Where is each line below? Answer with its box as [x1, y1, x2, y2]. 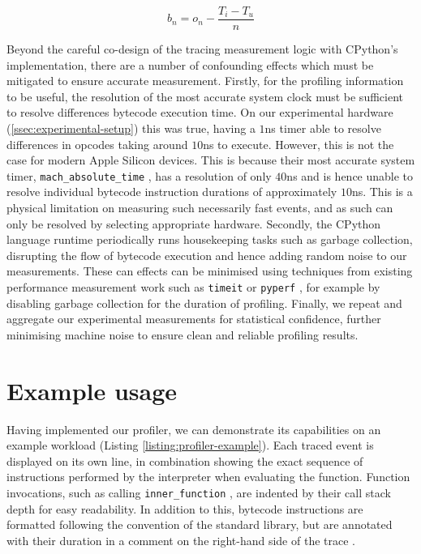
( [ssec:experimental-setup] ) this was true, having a [6, 120, 256, 137]
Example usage [6, 373, 178, 407]
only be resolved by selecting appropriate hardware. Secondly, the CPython [6, 215, 381, 232]
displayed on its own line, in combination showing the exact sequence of [6, 452, 363, 469]
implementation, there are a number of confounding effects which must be [6, 56, 374, 73]
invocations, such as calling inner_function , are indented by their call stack [6, 484, 391, 501]
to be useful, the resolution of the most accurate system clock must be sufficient [6, 87, 403, 104]
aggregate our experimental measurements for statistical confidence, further [6, 310, 381, 327]
